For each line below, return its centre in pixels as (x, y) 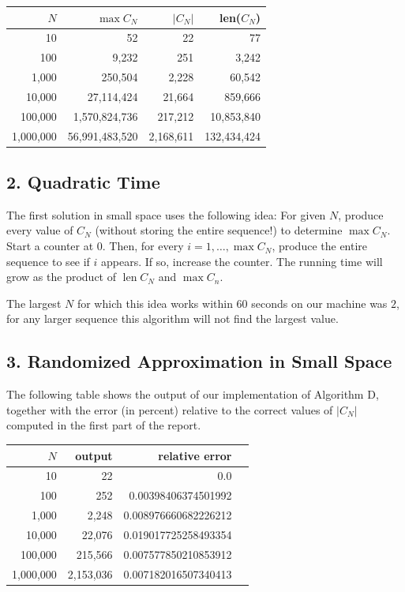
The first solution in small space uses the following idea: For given (166, 214)
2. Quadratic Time (83, 182)
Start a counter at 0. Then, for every (95, 246)
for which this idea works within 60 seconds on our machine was (232, 303)
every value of (40, 230)
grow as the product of (61, 277)
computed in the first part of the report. (104, 425)
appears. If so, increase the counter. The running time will (242, 261)
